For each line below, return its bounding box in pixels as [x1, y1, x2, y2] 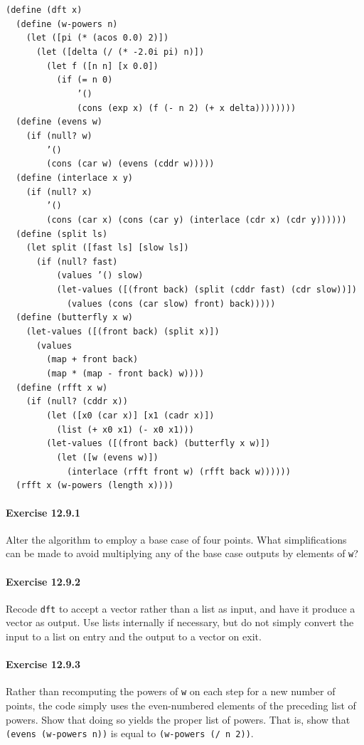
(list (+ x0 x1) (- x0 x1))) [56, 424, 194, 435]
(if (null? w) [26, 130, 92, 141]
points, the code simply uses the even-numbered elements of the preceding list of [6, 698, 356, 713]
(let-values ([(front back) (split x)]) [26, 327, 220, 337]
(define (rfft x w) [16, 382, 108, 393]
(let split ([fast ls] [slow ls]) [26, 243, 189, 253]
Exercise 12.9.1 [6, 504, 80, 519]
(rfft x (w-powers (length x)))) [16, 480, 174, 491]
